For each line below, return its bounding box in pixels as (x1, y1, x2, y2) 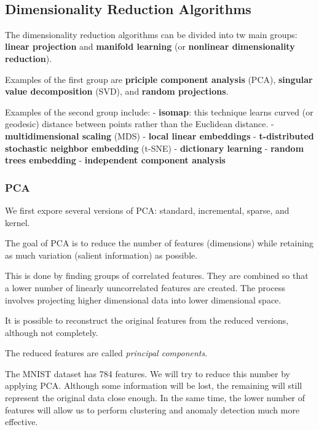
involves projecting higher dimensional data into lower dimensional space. (5, 293, 282, 306)
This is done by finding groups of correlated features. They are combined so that (5, 269, 309, 282)
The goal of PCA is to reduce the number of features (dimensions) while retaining (5, 237, 313, 249)
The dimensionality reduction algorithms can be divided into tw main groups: (5, 28, 297, 41)
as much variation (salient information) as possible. (5, 248, 198, 261)
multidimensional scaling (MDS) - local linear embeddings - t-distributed (5, 129, 314, 142)
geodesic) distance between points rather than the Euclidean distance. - (5, 117, 274, 130)
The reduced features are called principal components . (5, 346, 208, 359)
